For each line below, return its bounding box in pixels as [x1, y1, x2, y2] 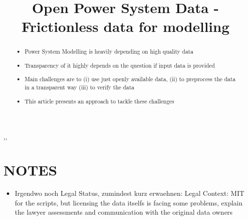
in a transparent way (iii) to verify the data [25, 83, 135, 91]
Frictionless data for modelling [21, 16, 230, 36]
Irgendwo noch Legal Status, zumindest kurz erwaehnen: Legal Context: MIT [15, 188, 245, 198]
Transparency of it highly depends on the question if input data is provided [25, 61, 215, 69]
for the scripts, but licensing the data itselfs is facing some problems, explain [15, 197, 243, 207]
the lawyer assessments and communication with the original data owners [15, 207, 233, 217]
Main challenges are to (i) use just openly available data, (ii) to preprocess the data [25, 75, 236, 83]
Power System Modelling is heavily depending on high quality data [25, 47, 194, 56]
